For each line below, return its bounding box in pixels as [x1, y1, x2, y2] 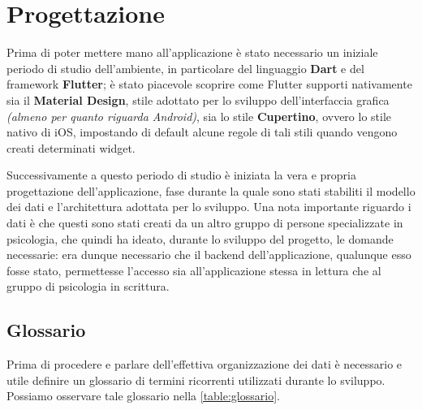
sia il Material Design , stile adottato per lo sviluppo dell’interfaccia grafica [6, 91, 390, 108]
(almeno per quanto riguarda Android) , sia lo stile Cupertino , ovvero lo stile [6, 107, 392, 124]
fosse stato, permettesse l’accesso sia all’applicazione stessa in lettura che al [6, 261, 381, 278]
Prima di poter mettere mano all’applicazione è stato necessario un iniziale [6, 44, 378, 61]
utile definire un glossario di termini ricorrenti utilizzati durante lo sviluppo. [6, 371, 385, 388]
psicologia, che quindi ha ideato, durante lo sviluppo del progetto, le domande [6, 230, 394, 247]
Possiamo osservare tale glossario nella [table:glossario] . [6, 387, 280, 404]
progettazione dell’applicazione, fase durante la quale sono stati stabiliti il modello [6, 182, 416, 199]
